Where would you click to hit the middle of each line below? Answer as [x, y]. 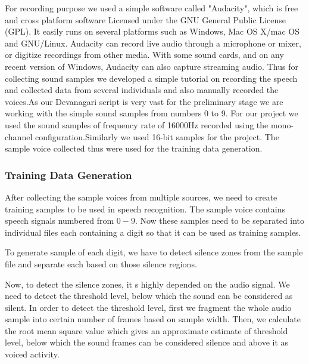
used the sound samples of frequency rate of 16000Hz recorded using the [137, 124]
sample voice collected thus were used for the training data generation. [134, 148]
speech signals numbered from [60, 220]
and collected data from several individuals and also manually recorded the [142, 90]
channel [19, 136]
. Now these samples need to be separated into [220, 220]
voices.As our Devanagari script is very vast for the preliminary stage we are [144, 101]
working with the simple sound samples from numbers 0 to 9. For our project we [152, 113]
